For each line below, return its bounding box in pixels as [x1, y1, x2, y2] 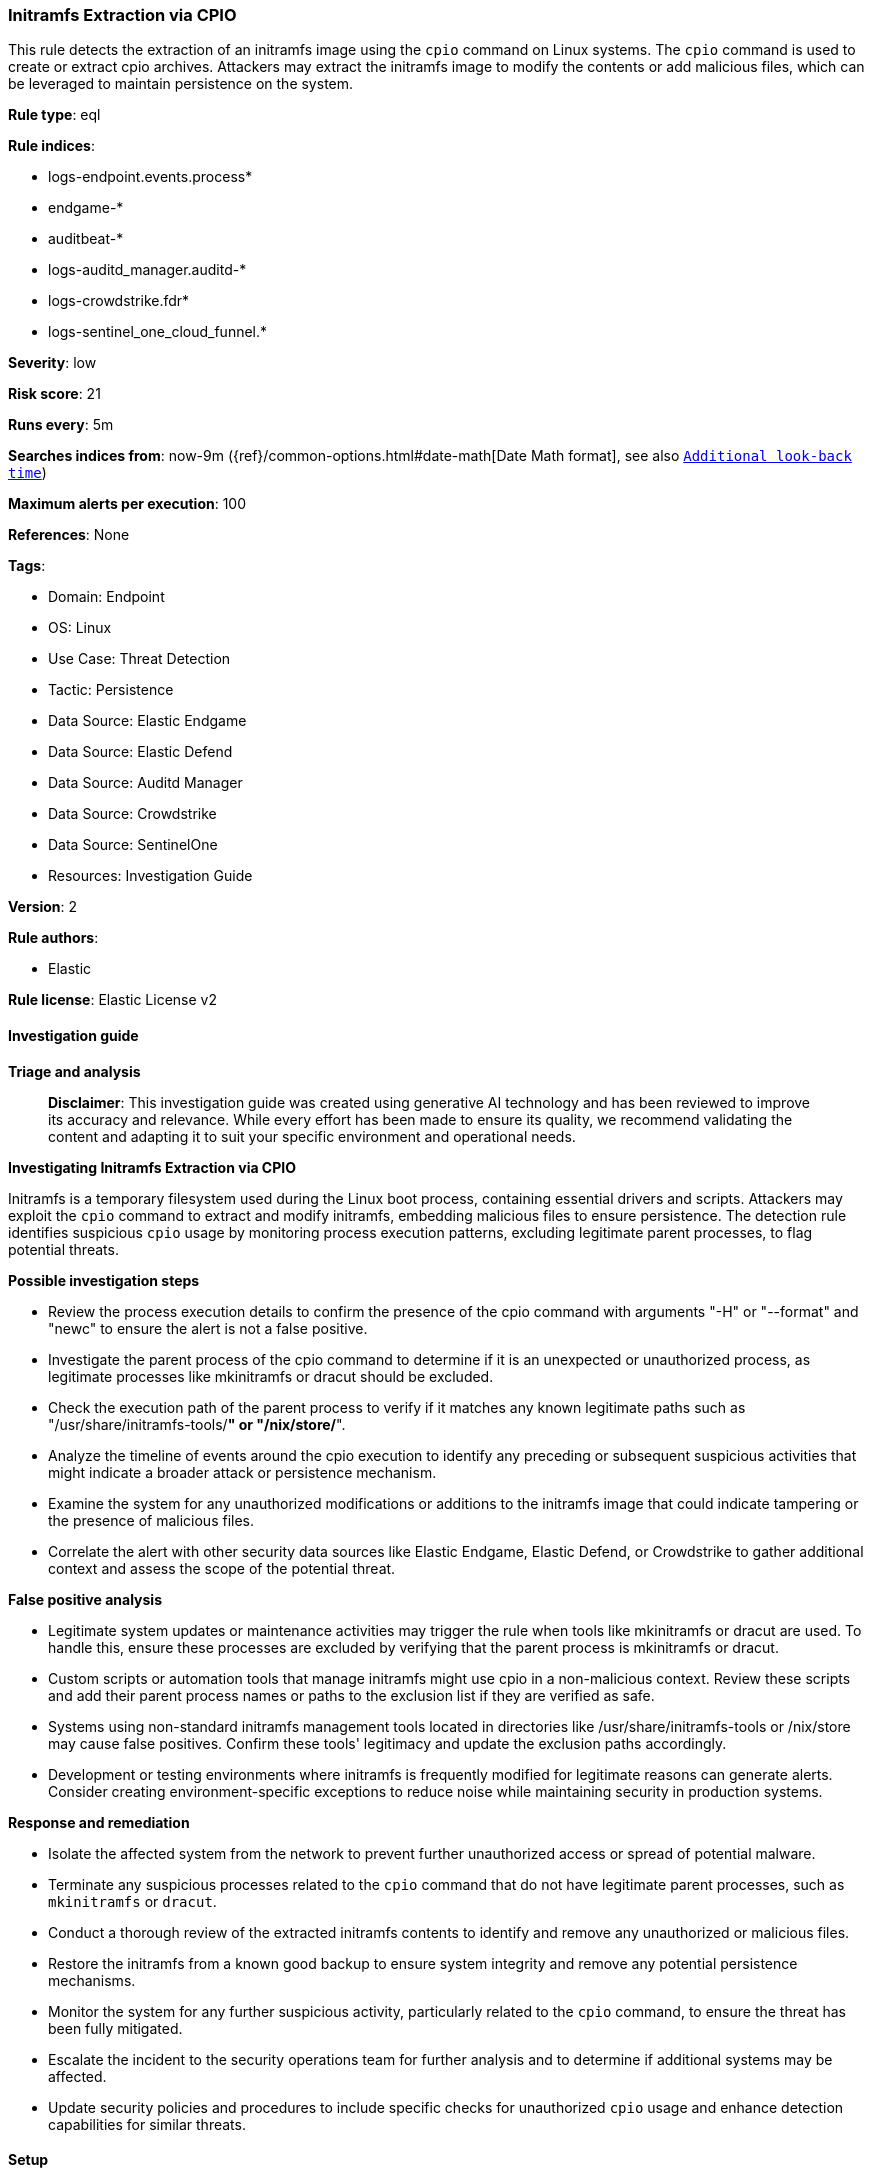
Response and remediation [8, 1813, 190, 1831]
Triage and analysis [8, 1062, 141, 1080]
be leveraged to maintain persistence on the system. [8, 75, 354, 93]
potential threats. [8, 1240, 119, 1258]
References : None [8, 526, 130, 544]
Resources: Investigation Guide [48, 867, 253, 885]
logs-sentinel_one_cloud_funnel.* [48, 323, 268, 341]
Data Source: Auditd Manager [48, 774, 243, 792]
